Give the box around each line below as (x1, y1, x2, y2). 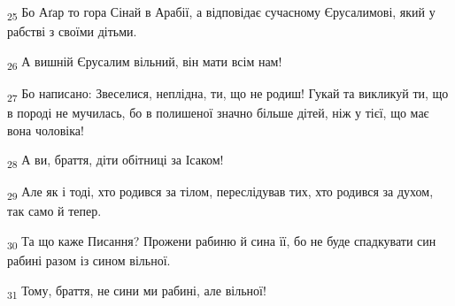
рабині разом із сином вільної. (7, 251, 171, 270)
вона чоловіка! (7, 120, 84, 139)
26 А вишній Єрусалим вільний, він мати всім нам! (7, 51, 282, 73)
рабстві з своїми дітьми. (7, 22, 137, 41)
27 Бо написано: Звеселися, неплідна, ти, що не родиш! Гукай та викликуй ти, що (7, 83, 449, 104)
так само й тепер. (7, 202, 102, 220)
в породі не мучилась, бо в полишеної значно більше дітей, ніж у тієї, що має (7, 103, 429, 121)
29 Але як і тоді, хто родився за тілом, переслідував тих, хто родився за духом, (7, 182, 434, 203)
